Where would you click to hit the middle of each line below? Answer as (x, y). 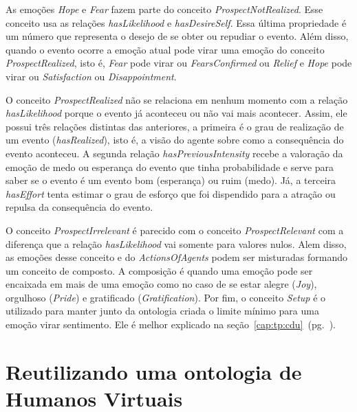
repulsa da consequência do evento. (79, 207)
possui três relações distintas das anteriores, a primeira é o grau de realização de (175, 126)
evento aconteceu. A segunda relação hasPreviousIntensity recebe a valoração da (174, 153)
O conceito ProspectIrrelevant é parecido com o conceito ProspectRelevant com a (175, 230)
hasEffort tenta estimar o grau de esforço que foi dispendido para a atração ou (171, 193)
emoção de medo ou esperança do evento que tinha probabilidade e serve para (170, 167)
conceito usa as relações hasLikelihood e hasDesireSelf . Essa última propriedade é (176, 22)
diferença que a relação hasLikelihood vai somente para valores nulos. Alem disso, (176, 243)
